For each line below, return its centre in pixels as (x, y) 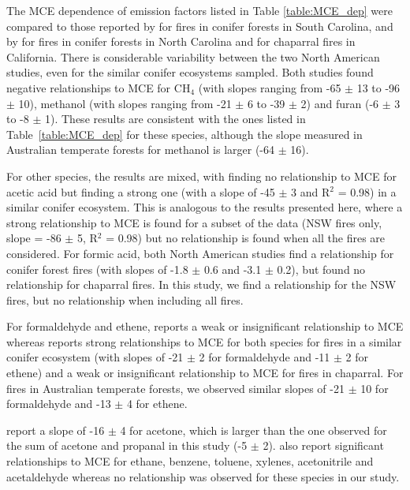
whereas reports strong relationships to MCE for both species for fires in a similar (204, 341)
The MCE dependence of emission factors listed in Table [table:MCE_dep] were (200, 10)
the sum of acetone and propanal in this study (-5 (127, 445)
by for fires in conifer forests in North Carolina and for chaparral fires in (181, 41)
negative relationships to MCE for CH (99, 87)
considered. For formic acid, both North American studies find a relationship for (200, 253)
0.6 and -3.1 (233, 269)
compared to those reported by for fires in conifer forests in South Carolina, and (200, 26)
